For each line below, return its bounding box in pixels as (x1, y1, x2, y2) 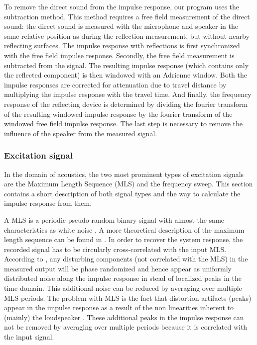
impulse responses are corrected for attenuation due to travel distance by (4, 79, 227, 89)
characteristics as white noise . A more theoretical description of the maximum (4, 224, 245, 235)
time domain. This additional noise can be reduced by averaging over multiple (4, 283, 242, 293)
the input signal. (4, 332, 54, 342)
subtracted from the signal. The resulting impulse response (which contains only (4, 60, 249, 70)
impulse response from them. (4, 198, 92, 208)
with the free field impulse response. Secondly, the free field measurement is (4, 50, 235, 60)
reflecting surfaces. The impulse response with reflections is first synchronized (4, 40, 240, 51)
